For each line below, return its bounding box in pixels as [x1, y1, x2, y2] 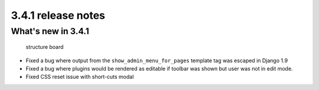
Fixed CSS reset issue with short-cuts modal [25, 74, 134, 81]
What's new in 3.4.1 [11, 26, 90, 36]
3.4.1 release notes [11, 9, 106, 22]
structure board [25, 44, 64, 51]
